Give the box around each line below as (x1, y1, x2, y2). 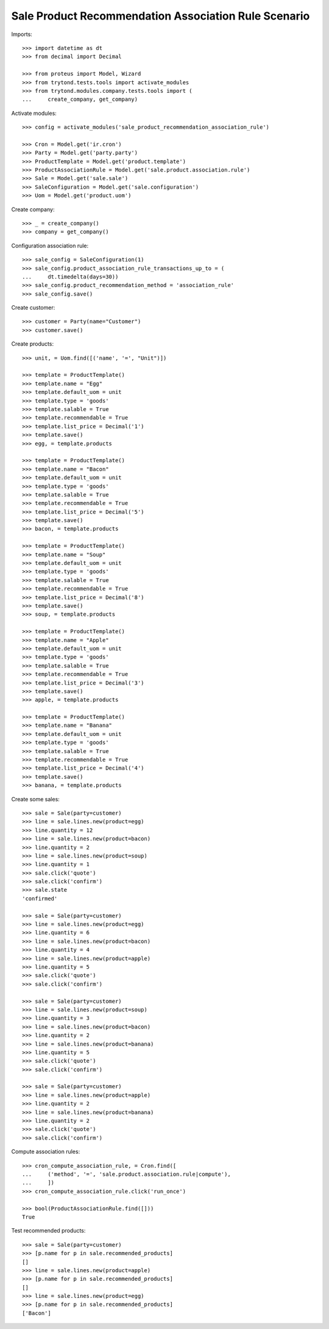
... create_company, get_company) (22, 96, 138, 103)
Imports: (11, 31, 33, 38)
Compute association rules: (11, 1148, 80, 1156)
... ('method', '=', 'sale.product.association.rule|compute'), (22, 1170, 231, 1178)
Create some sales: (11, 795, 60, 803)
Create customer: (11, 304, 55, 311)
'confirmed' (22, 895, 58, 902)
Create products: (11, 340, 54, 348)
